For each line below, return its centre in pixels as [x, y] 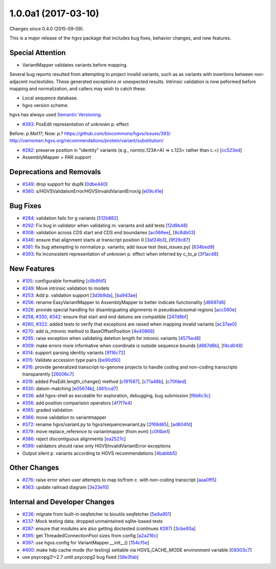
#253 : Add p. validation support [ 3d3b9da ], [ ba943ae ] [80, 295]
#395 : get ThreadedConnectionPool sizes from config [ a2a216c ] [90, 535]
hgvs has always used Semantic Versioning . [56, 115]
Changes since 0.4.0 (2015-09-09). [47, 29]
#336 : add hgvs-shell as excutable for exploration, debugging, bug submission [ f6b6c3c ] [116, 396]
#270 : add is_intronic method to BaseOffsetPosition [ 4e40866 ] [88, 331]
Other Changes [34, 468]
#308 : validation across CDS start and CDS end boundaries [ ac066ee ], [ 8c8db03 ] [109, 233]
